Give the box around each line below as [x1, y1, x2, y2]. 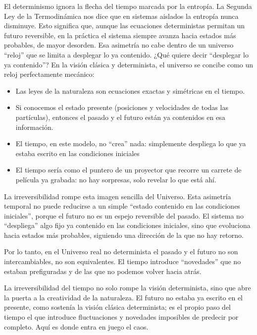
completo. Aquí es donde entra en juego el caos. [4, 321, 149, 332]
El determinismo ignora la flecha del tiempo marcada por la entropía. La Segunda [4, 1, 252, 11]
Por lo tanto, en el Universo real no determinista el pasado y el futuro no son [4, 246, 238, 257]
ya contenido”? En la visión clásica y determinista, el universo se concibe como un [4, 59, 254, 69]
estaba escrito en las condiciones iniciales [15, 148, 140, 158]
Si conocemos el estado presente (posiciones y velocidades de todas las [15, 102, 228, 112]
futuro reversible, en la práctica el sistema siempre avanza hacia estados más [4, 30, 236, 40]
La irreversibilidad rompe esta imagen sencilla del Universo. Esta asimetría [4, 191, 231, 201]
